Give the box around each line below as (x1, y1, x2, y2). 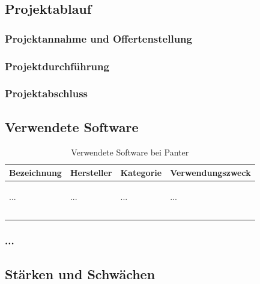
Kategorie (120, 166, 162, 179)
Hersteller (70, 166, 112, 179)
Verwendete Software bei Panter (71, 145, 189, 158)
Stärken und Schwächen (5, 264, 156, 283)
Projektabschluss (5, 86, 88, 101)
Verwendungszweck (170, 166, 251, 179)
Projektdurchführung (5, 58, 109, 73)
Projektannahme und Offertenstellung (5, 31, 192, 46)
